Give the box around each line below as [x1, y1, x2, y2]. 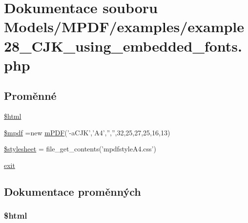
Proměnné [4, 88, 57, 103]
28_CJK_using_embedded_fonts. [4, 36, 242, 56]
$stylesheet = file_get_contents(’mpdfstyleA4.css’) [4, 144, 156, 154]
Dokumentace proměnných [4, 184, 141, 199]
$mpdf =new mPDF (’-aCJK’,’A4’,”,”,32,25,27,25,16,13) [4, 127, 170, 137]
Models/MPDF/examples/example [4, 17, 245, 37]
